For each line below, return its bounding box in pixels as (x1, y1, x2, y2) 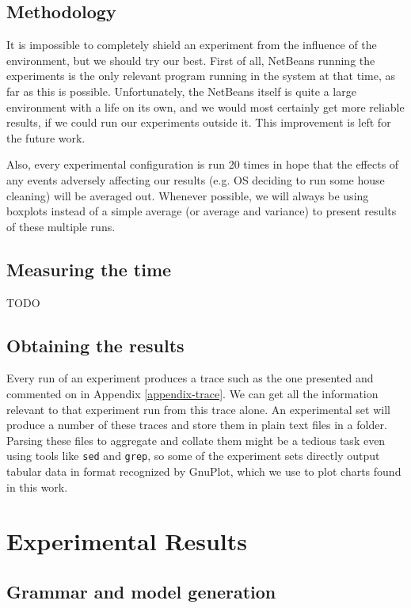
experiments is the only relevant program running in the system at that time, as (6, 67, 395, 84)
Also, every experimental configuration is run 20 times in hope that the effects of (6, 156, 399, 173)
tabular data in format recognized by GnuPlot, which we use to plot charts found (6, 462, 401, 479)
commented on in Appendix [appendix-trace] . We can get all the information (6, 385, 379, 401)
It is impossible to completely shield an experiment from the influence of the (6, 36, 377, 53)
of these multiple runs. (6, 218, 116, 234)
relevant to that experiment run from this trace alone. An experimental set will (6, 401, 390, 417)
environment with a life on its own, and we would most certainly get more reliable (6, 98, 405, 115)
